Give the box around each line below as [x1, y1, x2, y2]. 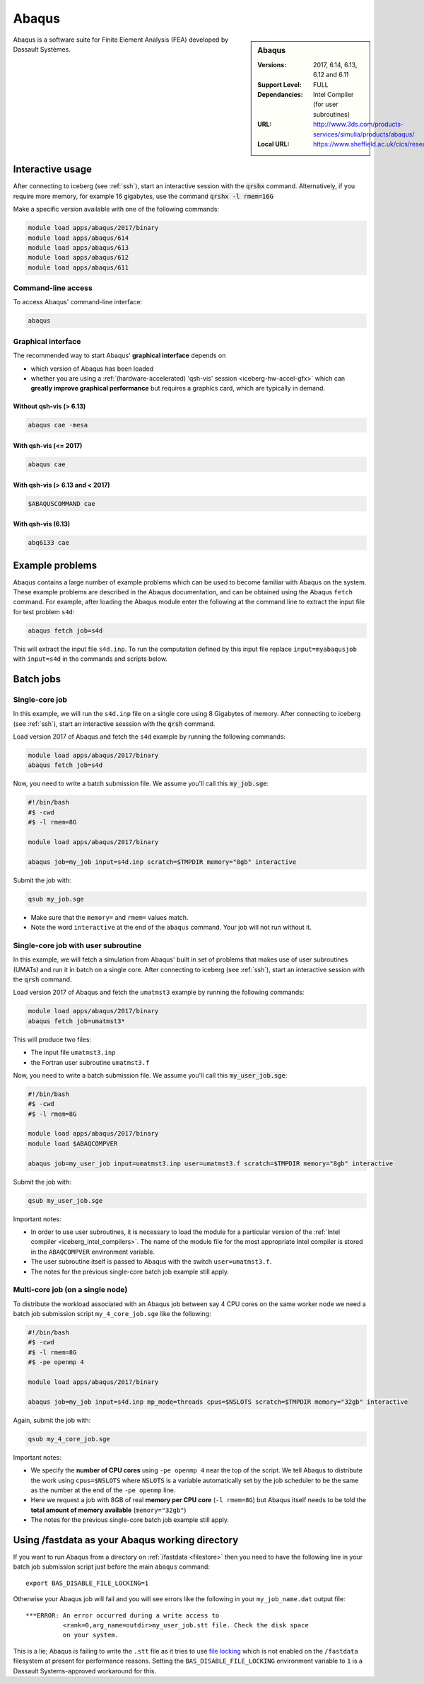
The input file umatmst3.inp [30, 1048, 116, 1057]
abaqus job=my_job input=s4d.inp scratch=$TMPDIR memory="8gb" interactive [28, 858, 297, 866]
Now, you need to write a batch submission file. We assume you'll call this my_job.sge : [13, 779, 269, 788]
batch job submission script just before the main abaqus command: [13, 1562, 210, 1571]
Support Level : [257, 80, 302, 88]
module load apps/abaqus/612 [28, 253, 129, 262]
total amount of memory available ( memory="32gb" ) [30, 1506, 187, 1514]
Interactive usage [13, 163, 92, 175]
